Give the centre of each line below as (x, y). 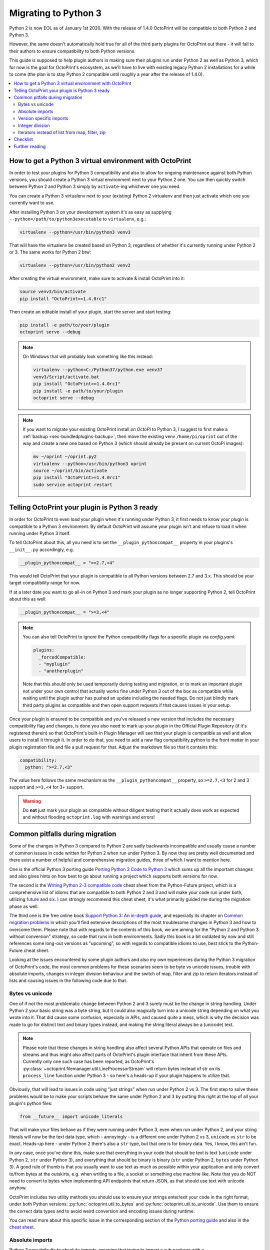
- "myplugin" (54, 664)
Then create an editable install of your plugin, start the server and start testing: (90, 311)
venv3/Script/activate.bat (66, 377)
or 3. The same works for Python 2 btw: (50, 252)
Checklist (23, 139)
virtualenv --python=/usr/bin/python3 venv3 (75, 232)
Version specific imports (43, 118)
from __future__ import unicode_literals (71, 1117)
